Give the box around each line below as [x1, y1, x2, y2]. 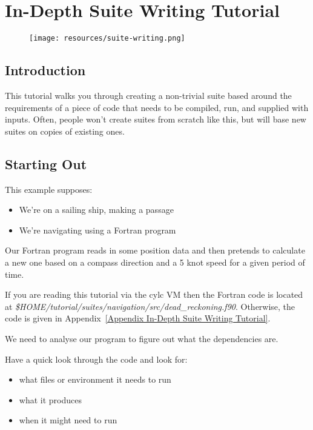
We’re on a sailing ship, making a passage [19, 203, 174, 216]
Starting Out [5, 154, 87, 173]
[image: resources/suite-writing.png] [29, 34, 185, 43]
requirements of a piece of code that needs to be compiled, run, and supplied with [5, 101, 309, 113]
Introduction [5, 61, 86, 79]
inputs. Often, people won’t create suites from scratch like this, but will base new [5, 113, 306, 126]
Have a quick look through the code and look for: [5, 352, 188, 365]
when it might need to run [19, 414, 117, 426]
